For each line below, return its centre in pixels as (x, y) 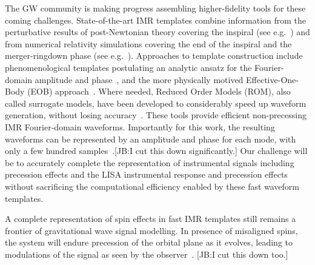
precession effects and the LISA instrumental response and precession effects (146, 174)
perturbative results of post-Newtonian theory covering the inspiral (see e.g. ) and (157, 32)
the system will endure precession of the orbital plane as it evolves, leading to (149, 242)
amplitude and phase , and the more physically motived (139, 79)
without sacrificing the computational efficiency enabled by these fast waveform (152, 186)
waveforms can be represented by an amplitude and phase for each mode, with (151, 139)
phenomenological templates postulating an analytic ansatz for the (128, 67)
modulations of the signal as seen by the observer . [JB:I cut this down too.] (147, 254)
